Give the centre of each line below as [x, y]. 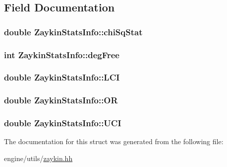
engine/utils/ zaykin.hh [38, 158]
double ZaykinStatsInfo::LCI [62, 77]
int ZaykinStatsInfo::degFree [62, 54]
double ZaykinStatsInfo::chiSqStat [73, 32]
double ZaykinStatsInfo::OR [61, 100]
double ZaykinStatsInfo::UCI [63, 123]
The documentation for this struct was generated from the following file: [114, 141]
